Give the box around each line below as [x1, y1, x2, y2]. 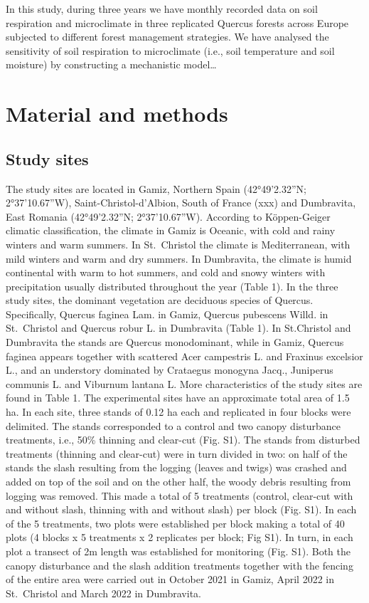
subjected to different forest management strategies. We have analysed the [6, 29, 329, 44]
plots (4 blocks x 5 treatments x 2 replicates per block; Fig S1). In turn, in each [6, 530, 353, 545]
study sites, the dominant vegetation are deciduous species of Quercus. [6, 293, 314, 308]
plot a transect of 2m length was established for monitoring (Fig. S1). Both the [6, 543, 351, 558]
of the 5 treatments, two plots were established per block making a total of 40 [6, 515, 345, 530]
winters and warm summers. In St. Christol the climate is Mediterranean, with [6, 236, 351, 251]
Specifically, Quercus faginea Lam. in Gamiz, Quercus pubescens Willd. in [6, 306, 328, 321]
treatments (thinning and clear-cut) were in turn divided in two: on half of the [6, 446, 348, 461]
